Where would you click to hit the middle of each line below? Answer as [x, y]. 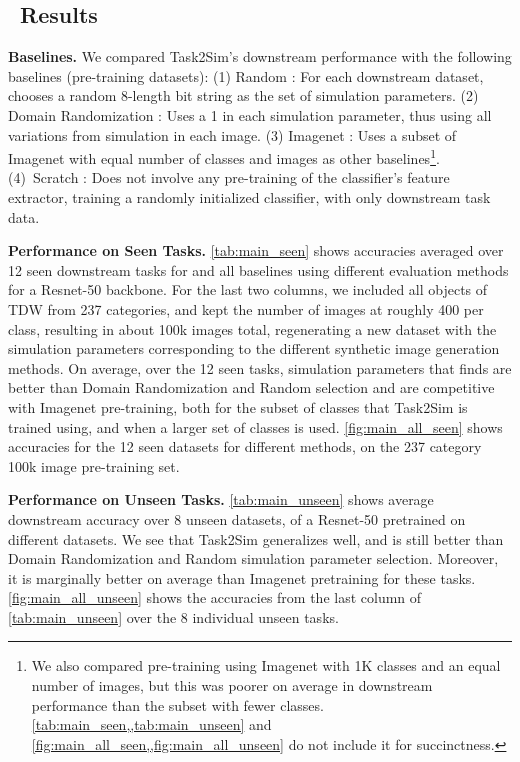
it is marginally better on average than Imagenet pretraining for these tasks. [242, 577]
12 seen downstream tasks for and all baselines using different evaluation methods [258, 269]
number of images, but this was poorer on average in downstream [232, 685]
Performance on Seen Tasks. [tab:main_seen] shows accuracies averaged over [256, 250]
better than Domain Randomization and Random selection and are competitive [251, 387]
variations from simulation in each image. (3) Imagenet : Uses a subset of [232, 134]
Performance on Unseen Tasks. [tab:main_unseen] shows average [221, 499]
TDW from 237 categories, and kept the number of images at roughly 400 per [246, 308]
